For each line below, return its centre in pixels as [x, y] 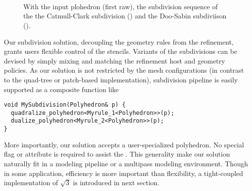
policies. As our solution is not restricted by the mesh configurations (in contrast [124, 70]
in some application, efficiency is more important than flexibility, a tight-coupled [124, 173]
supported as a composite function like [61, 89]
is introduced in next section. [116, 183]
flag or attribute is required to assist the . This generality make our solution [117, 154]
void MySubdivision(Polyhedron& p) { [65, 105]
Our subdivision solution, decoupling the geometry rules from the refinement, [119, 41]
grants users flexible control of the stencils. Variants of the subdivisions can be [121, 51]
